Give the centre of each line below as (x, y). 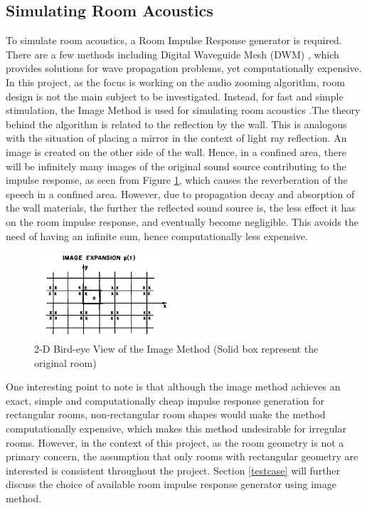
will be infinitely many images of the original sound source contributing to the (176, 166)
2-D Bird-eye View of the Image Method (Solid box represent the (176, 349)
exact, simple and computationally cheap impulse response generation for (165, 400)
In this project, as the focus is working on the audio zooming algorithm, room (175, 82)
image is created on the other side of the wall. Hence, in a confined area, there (176, 151)
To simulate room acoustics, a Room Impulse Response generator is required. (174, 40)
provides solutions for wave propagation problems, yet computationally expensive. (184, 68)
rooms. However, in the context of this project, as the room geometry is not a (175, 442)
